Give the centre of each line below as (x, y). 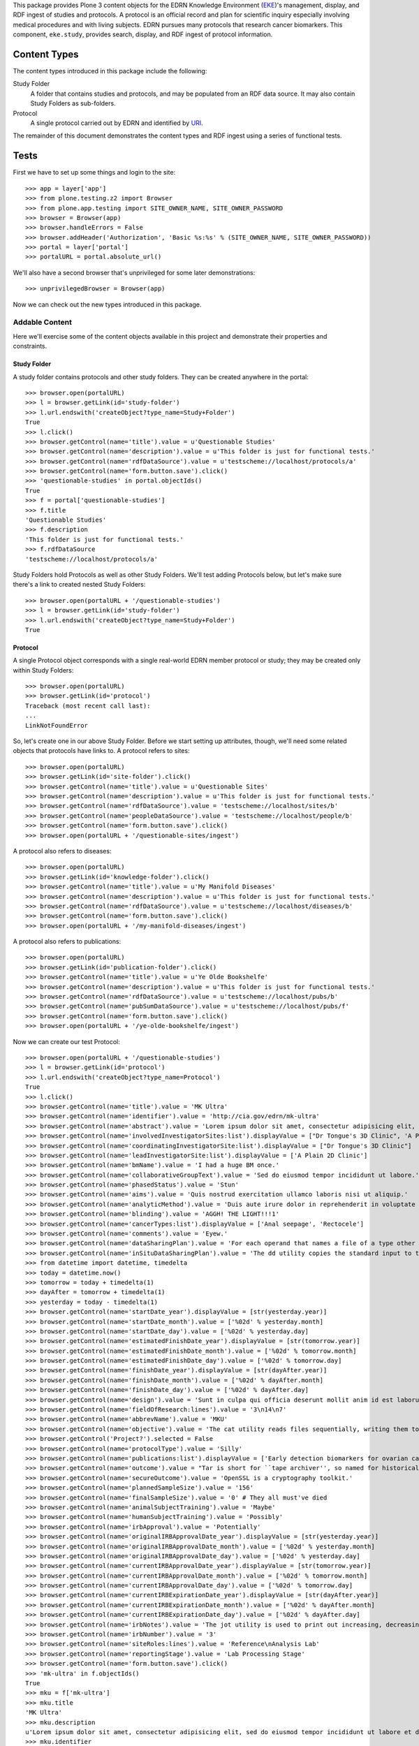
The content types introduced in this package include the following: (110, 71)
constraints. (30, 346)
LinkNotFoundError (57, 725)
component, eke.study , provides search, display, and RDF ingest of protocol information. (143, 34)
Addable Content (43, 323)
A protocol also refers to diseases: (62, 851)
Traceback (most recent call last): (88, 706)
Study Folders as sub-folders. (73, 103)
